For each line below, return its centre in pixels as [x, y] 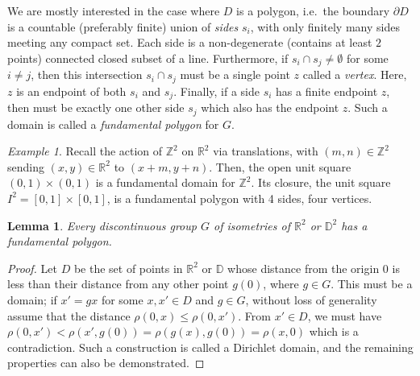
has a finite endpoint [327, 91]
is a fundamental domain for [165, 182]
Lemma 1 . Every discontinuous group [102, 225]
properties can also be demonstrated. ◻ [106, 363]
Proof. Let [32, 268]
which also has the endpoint [270, 107]
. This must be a [372, 284]
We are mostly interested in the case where [114, 10]
